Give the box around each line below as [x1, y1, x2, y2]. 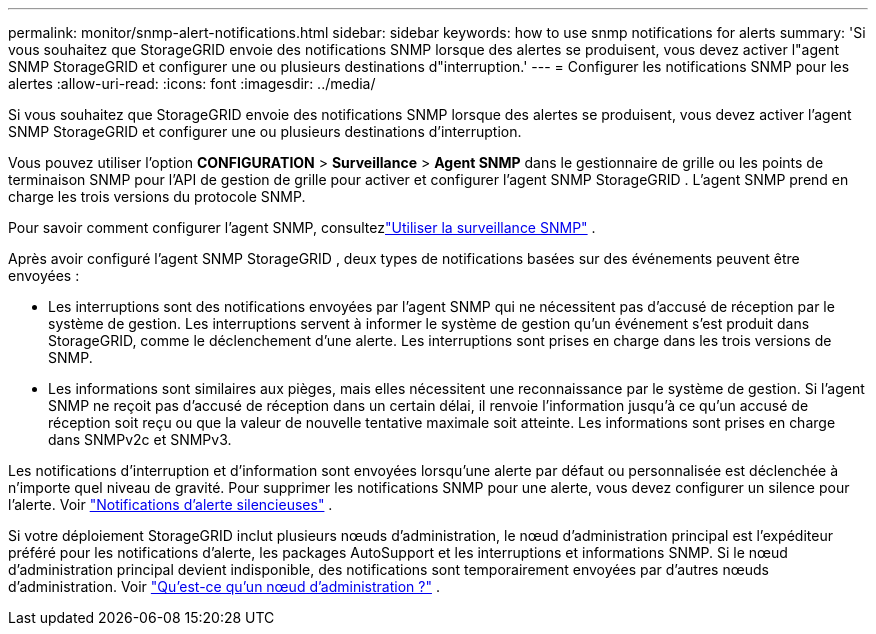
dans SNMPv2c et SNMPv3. [48, 431, 232, 448]
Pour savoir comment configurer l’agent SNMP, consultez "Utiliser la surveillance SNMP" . [8, 219, 596, 236]
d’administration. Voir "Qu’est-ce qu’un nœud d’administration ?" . [8, 578, 440, 595]
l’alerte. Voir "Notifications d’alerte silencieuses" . [8, 496, 333, 513]
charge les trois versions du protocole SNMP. [8, 188, 306, 205]
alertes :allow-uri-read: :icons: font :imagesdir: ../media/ [8, 75, 376, 92]
